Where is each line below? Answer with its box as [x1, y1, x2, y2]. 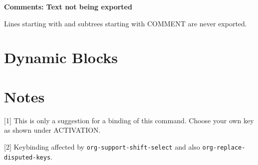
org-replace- [202, 144, 246, 151]
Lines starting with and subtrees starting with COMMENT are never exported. [4, 18, 247, 28]
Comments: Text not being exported [4, 1, 132, 11]
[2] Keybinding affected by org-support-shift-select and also [4, 141, 200, 152]
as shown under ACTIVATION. [4, 125, 101, 135]
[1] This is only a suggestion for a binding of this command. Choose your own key [4, 115, 254, 125]
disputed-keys [4, 154, 51, 161]
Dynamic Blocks [4, 47, 118, 68]
